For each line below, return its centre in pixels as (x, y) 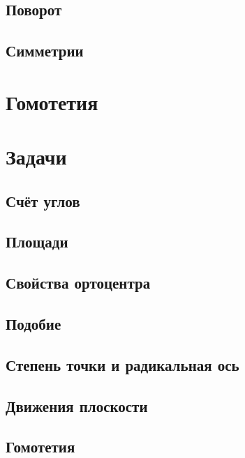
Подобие (34, 324)
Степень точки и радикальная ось (122, 364)
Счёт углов (43, 200)
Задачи (36, 157)
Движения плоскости (77, 405)
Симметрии (45, 51)
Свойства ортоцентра (78, 283)
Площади (37, 242)
